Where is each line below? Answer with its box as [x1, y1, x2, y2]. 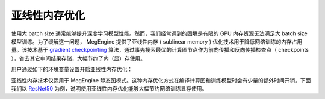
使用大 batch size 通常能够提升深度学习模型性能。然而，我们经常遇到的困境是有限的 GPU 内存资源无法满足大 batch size [11, 30, 308, 37]
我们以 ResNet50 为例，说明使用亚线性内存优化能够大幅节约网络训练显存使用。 [11, 85, 208, 92]
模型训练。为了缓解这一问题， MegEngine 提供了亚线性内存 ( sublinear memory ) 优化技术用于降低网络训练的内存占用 [11, 38, 303, 45]
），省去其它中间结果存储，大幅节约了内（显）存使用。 [11, 54, 146, 62]
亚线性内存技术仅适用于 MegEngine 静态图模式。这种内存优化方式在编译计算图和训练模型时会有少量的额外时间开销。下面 [11, 76, 311, 83]
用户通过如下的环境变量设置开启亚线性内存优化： [11, 66, 132, 73]
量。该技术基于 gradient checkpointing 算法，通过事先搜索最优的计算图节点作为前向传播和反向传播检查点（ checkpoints [11, 47, 309, 54]
